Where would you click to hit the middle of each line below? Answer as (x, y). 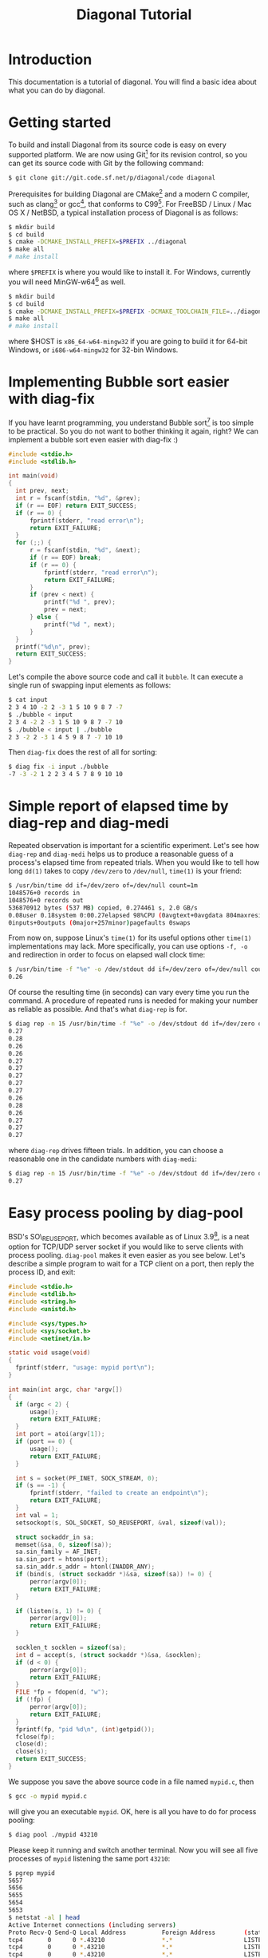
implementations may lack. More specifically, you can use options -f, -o (128, 946)
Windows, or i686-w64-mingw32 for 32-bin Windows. (93, 350)
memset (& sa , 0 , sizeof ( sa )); (64, 1544)
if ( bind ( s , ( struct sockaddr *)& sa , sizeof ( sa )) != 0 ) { (114, 1575)
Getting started (60, 123)
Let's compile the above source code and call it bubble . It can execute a (126, 677)
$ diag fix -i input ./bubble (59, 767)
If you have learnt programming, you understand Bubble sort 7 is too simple (131, 422)
